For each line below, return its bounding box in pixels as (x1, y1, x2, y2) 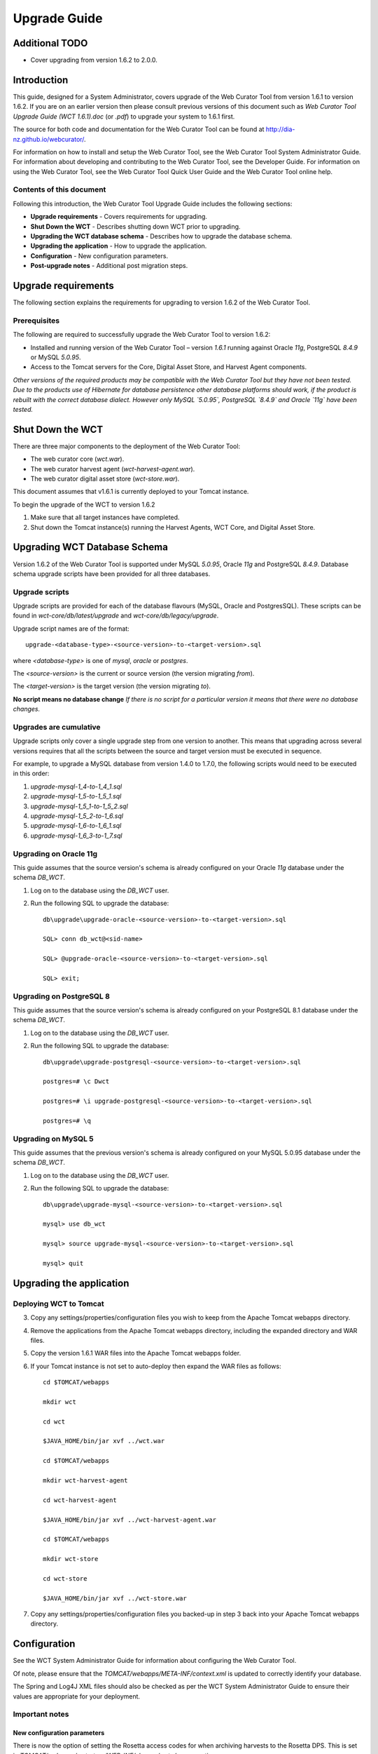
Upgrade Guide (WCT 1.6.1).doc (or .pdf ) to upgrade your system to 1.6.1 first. (13, 112, 235, 121)
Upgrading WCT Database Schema (13, 541, 168, 554)
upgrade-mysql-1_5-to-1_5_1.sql (30, 792, 122, 801)
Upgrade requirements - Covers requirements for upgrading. (30, 213, 208, 221)
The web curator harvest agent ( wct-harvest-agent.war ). (30, 464, 195, 473)
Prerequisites (13, 316, 59, 326)
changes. (13, 705, 41, 714)
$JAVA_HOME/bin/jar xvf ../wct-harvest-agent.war (43, 1515, 217, 1524)
